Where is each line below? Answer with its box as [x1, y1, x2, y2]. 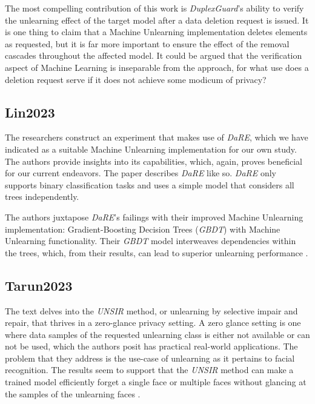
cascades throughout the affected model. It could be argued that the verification [5, 49, 302, 62]
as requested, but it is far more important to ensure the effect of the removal [5, 37, 290, 50]
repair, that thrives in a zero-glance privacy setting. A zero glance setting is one [5, 316, 301, 329]
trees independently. [5, 190, 79, 203]
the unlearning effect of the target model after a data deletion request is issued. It [5, 13, 309, 26]
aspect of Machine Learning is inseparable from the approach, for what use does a [5, 61, 309, 73]
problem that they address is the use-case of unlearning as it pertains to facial [5, 351, 295, 364]
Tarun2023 [5, 276, 73, 294]
